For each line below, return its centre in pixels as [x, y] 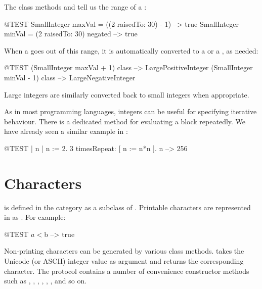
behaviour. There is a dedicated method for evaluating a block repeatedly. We [125, 121]
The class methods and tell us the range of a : [75, 7]
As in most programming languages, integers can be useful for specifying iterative [130, 111]
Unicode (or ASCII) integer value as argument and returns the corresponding [124, 261]
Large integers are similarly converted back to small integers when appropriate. [127, 94]
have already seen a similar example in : [66, 131]
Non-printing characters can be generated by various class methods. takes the [124, 251]
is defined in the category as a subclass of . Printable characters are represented [127, 207]
